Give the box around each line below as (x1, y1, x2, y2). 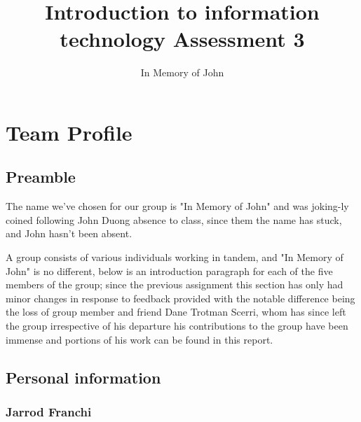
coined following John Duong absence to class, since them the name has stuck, (6, 212, 342, 227)
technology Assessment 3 (60, 24, 305, 53)
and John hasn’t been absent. (6, 226, 132, 241)
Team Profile (6, 118, 132, 146)
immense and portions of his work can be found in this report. (6, 332, 273, 346)
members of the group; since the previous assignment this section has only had (6, 277, 343, 292)
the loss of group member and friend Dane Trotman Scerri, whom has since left (6, 304, 346, 319)
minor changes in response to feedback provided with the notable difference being (6, 290, 355, 305)
